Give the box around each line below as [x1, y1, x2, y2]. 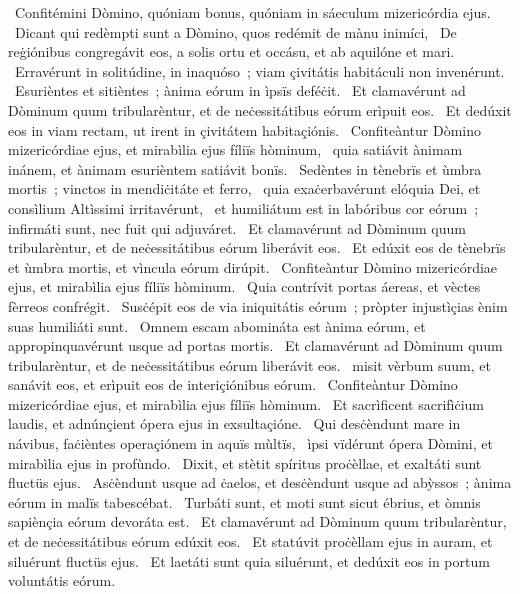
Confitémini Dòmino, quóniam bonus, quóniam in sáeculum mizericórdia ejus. [14, 2, 491, 22]
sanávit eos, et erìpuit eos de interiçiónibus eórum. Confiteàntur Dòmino [8, 374, 458, 395]
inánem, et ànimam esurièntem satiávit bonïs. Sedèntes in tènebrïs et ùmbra [8, 158, 482, 179]
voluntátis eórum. [8, 570, 116, 591]
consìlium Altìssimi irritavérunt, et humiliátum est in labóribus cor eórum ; [8, 197, 479, 218]
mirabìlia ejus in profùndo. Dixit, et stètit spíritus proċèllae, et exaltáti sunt [8, 452, 482, 473]
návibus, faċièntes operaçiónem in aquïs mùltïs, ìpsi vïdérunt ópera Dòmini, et [8, 433, 493, 454]
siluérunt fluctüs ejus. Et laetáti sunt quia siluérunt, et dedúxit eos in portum [8, 550, 490, 571]
